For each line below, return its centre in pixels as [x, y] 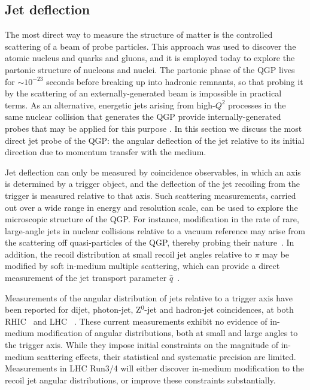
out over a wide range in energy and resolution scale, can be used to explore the [151, 207]
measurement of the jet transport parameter [86, 278]
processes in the [257, 105]
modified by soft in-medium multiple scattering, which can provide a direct [142, 266]
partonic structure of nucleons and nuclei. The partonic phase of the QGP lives [150, 69]
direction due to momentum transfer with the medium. [106, 152]
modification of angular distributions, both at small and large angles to [167, 333]
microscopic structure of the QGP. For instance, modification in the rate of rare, [152, 219]
